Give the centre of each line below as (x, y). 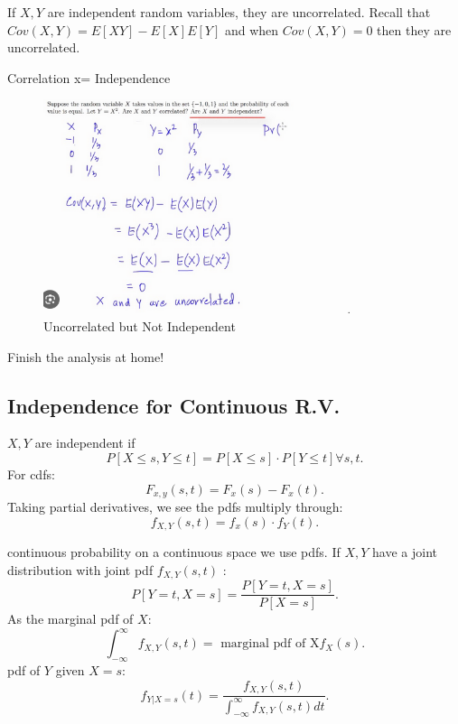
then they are (414, 29)
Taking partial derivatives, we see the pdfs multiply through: (175, 507)
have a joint (405, 552)
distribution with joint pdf (80, 569)
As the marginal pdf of (70, 619)
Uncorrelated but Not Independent (140, 326)
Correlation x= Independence (89, 77)
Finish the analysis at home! (86, 356)
